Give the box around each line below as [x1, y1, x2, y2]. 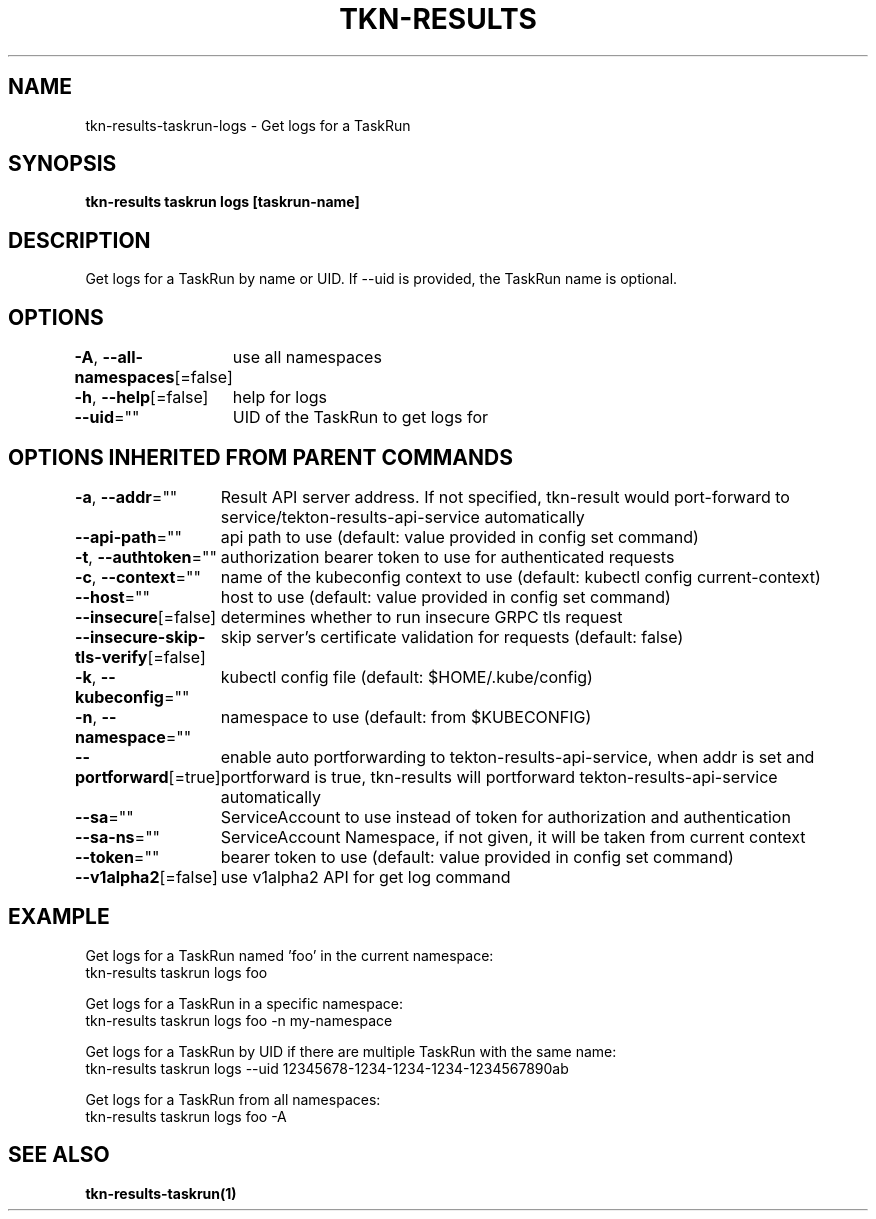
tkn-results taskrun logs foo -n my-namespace [85, 1011, 393, 1029]
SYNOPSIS [8, 151, 117, 177]
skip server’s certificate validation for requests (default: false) [220, 626, 684, 647]
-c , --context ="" [74, 566, 201, 587]
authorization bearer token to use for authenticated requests [220, 546, 675, 567]
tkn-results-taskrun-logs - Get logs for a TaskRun [85, 116, 411, 134]
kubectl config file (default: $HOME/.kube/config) [220, 666, 593, 687]
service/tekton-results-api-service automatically [220, 506, 585, 527]
